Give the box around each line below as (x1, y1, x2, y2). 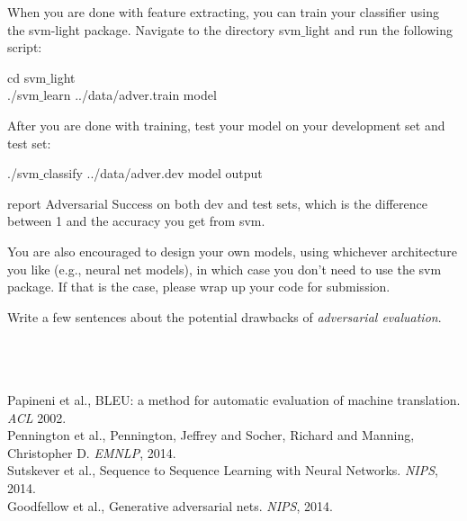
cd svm (7, 67, 47, 86)
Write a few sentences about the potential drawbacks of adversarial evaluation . (7, 307, 442, 326)
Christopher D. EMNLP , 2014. (7, 443, 176, 462)
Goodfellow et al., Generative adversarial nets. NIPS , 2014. (7, 496, 333, 515)
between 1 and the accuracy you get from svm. (7, 211, 265, 230)
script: (7, 38, 42, 57)
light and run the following (305, 20, 453, 39)
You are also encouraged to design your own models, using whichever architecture (7, 241, 457, 260)
